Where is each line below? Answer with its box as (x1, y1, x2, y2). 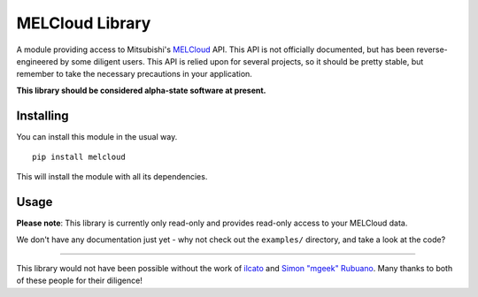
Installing (16, 108, 70, 123)
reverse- (416, 44, 448, 55)
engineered (16, 56, 58, 66)
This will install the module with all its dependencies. (16, 171, 208, 182)
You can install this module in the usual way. (16, 131, 178, 141)
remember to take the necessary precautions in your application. (16, 69, 252, 80)
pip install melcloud (32, 152, 126, 163)
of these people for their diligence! (16, 275, 143, 286)
